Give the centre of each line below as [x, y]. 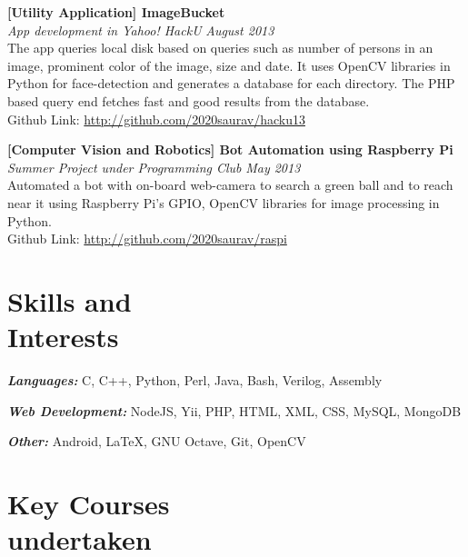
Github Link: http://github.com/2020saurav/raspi [147, 239]
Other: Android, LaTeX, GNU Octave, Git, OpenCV [157, 441]
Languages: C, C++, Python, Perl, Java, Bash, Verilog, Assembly [195, 380]
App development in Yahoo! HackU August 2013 [141, 30]
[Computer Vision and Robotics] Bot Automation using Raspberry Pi [230, 149]
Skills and [70, 300]
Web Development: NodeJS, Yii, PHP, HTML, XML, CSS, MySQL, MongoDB [234, 410]
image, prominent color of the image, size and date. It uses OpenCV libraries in [229, 65]
